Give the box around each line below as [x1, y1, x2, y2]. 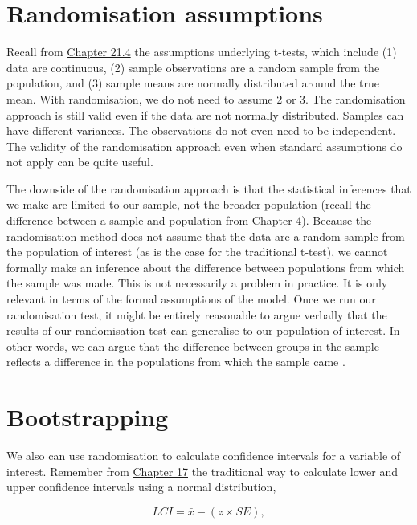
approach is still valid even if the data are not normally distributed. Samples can [6, 106, 404, 123]
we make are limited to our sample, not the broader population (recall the [6, 196, 371, 213]
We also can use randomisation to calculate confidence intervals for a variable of [6, 447, 401, 464]
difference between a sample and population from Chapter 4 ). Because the [6, 212, 372, 229]
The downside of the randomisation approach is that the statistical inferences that [6, 180, 411, 197]
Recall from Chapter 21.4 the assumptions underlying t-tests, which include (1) [6, 43, 397, 60]
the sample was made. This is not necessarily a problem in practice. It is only [6, 275, 388, 291]
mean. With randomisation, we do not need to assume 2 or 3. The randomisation [6, 90, 406, 107]
